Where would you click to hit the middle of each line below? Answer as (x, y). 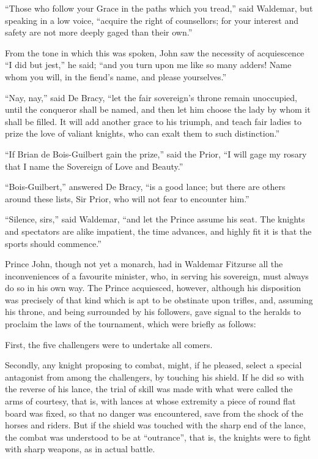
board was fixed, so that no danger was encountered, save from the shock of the (154, 413)
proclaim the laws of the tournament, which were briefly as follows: (131, 324)
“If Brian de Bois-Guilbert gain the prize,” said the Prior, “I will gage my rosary (156, 154)
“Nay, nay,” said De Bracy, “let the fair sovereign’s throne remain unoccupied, (151, 97)
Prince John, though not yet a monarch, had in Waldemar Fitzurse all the (144, 264)
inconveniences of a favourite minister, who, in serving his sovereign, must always (157, 275)
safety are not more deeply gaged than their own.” (99, 32)
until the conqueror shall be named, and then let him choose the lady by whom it (158, 109)
